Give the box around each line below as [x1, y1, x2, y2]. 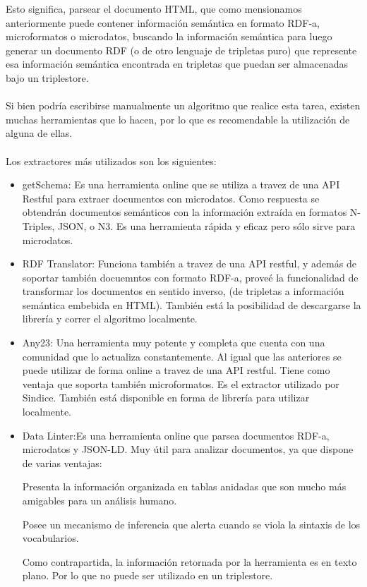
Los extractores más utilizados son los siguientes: [6, 153, 217, 168]
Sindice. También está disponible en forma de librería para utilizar [22, 390, 310, 405]
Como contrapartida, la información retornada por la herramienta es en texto [22, 554, 357, 569]
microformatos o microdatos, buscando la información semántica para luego [6, 29, 332, 44]
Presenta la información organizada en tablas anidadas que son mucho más [22, 479, 347, 494]
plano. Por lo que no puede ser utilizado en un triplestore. [22, 568, 273, 583]
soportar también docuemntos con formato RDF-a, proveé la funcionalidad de [22, 270, 359, 284]
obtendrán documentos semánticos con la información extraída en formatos [22, 205, 347, 219]
